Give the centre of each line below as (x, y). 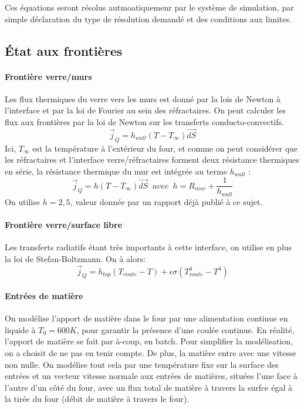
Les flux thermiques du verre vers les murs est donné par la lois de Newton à (143, 98)
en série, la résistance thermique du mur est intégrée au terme (116, 171)
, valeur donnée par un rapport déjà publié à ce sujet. (166, 201)
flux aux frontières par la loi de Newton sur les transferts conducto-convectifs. (144, 121)
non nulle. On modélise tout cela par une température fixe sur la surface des (142, 364)
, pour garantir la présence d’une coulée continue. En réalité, (185, 329)
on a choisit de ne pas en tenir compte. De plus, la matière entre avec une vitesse (151, 353)
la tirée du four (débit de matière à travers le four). (97, 399)
